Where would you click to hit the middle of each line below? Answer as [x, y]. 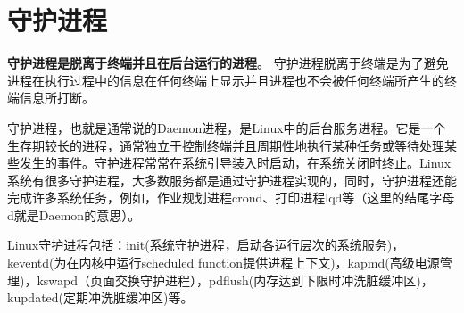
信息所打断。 [57, 98]
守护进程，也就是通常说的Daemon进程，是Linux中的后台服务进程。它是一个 [227, 127]
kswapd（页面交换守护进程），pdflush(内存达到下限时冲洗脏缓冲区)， [235, 280]
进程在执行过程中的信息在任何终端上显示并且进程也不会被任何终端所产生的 [226, 80]
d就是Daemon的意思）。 [74, 214]
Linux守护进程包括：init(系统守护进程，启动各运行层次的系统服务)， [206, 245]
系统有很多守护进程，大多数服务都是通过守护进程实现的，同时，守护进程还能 [232, 180]
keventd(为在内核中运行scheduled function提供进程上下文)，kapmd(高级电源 [224, 263]
